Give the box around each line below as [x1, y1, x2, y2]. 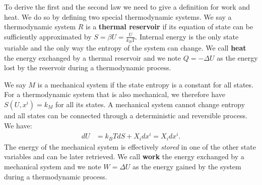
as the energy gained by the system [133, 161, 241, 171]
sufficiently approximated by [4, 31, 92, 41]
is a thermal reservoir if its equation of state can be [86, 21, 253, 32]
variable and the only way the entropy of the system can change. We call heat [4, 42, 246, 53]
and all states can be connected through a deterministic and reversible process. [4, 110, 247, 120]
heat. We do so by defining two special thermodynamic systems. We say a [4, 11, 232, 22]
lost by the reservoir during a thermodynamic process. [4, 62, 171, 73]
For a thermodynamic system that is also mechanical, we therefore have [4, 89, 225, 100]
